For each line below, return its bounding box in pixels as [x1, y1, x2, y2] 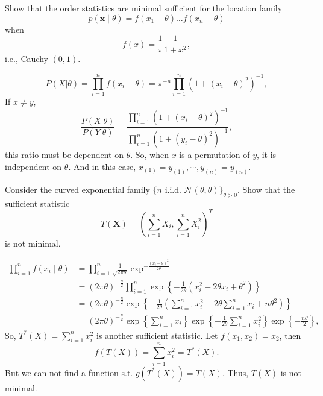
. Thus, [222, 366, 249, 379]
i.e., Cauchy [5, 52, 48, 65]
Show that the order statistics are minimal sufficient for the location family [5, 2, 283, 14]
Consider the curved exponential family [5, 183, 150, 195]
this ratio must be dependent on [5, 148, 124, 161]
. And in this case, [68, 160, 136, 173]
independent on [5, 160, 62, 173]
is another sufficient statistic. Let [96, 328, 218, 341]
